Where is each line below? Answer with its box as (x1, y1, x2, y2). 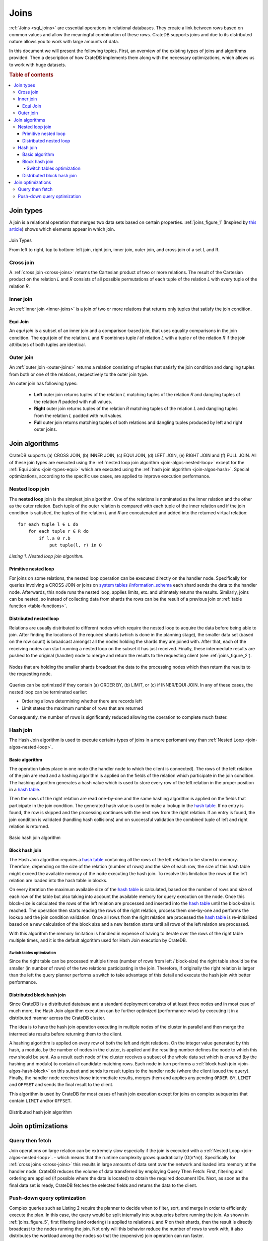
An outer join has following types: (9, 380, 78, 387)
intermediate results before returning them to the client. (9, 1031, 123, 1037)
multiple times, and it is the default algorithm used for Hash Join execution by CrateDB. (9, 937, 187, 943)
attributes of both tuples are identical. (9, 342, 86, 347)
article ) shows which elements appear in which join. (9, 226, 115, 232)
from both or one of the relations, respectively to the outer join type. (9, 371, 148, 377)
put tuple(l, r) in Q (49, 542, 102, 548)
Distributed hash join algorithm (9, 1109, 72, 1115)
